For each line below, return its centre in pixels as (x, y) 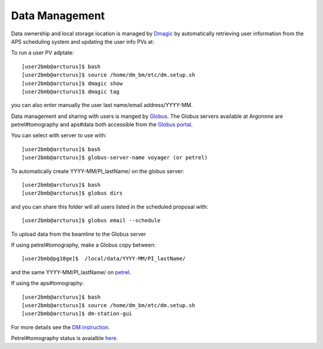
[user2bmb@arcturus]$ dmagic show (72, 83)
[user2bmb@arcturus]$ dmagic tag (71, 92)
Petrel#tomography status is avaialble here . (65, 338)
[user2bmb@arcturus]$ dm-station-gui (77, 314)
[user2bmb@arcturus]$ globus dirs (72, 193)
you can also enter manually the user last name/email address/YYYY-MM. (102, 105)
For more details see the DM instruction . (60, 327)
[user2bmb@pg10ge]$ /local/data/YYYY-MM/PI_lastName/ (104, 259)
